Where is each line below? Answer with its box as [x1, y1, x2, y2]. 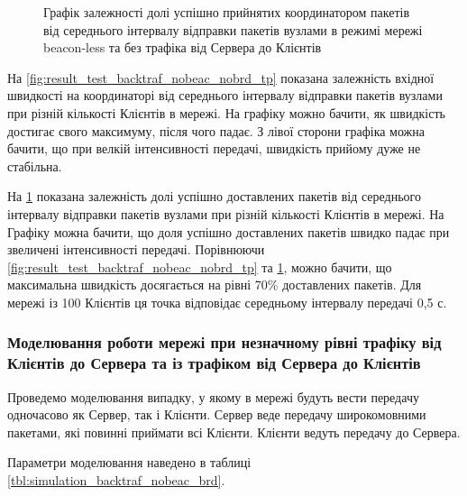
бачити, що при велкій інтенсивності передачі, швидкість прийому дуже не [7, 139, 421, 158]
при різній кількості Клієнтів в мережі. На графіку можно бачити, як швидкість [7, 103, 445, 122]
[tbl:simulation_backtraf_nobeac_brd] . [7, 471, 225, 490]
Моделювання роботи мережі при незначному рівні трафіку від [7, 331, 442, 354]
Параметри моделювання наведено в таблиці [7, 453, 252, 472]
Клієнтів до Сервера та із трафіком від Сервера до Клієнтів [7, 352, 421, 374]
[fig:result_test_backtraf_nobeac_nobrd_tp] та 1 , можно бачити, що [7, 257, 392, 276]
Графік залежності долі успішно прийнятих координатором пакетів [43, 3, 410, 21]
